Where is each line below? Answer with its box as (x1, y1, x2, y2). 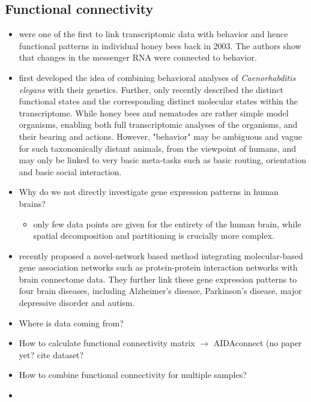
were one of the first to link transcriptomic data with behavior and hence (19, 28, 288, 40)
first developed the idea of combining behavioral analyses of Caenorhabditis (19, 71, 296, 83)
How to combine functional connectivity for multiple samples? (19, 368, 247, 381)
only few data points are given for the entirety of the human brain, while (33, 217, 301, 230)
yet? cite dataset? (19, 348, 84, 361)
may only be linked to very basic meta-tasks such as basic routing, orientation (19, 154, 306, 166)
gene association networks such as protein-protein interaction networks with (19, 261, 298, 274)
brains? (19, 197, 46, 209)
